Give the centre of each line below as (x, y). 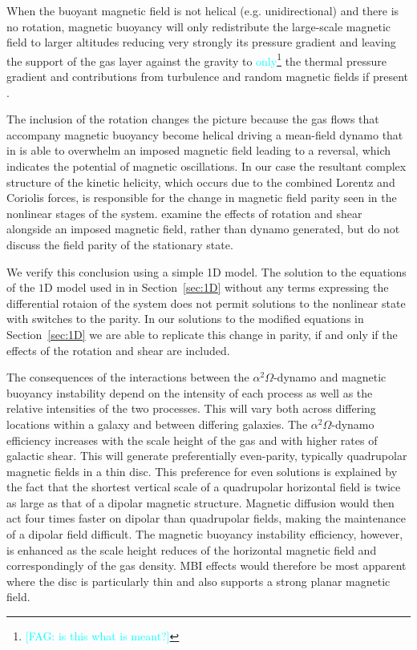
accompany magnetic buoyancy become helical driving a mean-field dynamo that (205, 134)
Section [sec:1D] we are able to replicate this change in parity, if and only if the (202, 334)
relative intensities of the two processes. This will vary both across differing (191, 408)
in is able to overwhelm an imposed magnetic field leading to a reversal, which (199, 150)
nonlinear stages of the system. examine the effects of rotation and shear (184, 213)
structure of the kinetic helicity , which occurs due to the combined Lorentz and (201, 182)
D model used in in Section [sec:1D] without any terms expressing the (217, 287)
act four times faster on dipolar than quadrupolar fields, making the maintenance (206, 518)
